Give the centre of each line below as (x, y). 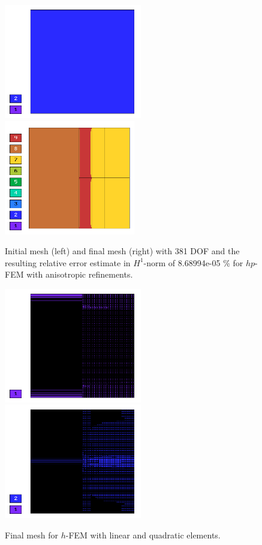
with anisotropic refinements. (80, 274)
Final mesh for (31, 535)
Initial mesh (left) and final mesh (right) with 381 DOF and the (122, 251)
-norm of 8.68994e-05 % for (193, 262)
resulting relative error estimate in (68, 262)
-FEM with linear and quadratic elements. (143, 535)
